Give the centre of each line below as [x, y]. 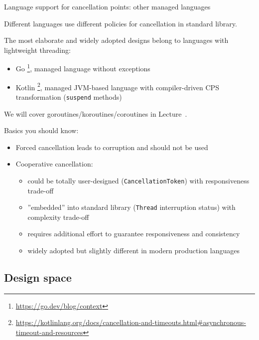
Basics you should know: [41, 130]
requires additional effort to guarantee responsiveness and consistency [134, 234]
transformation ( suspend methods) [69, 96]
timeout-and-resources [49, 332]
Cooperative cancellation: [54, 164]
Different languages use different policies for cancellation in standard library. [121, 23]
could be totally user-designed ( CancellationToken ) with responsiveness [138, 180]
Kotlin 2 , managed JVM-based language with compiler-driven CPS [117, 86]
